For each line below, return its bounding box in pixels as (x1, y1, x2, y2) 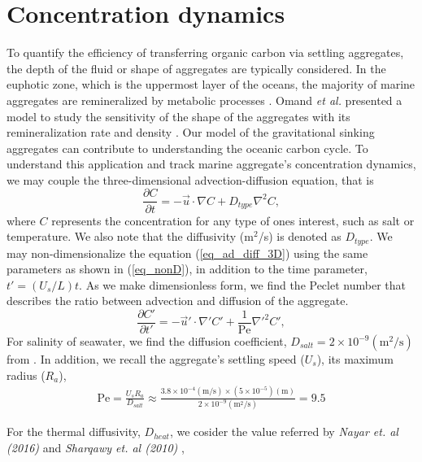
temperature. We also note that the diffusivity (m (7, 228, 254, 245)
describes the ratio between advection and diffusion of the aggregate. (7, 292, 349, 309)
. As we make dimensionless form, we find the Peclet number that (79, 276, 406, 293)
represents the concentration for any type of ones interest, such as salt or (51, 211, 415, 229)
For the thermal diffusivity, (7, 423, 141, 440)
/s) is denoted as (258, 228, 342, 245)
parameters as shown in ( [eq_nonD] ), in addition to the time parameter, (7, 260, 368, 277)
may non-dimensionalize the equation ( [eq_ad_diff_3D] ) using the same (7, 244, 368, 261)
